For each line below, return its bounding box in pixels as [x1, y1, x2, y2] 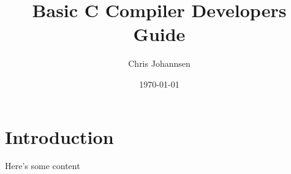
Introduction [5, 124, 114, 149]
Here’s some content [5, 159, 80, 172]
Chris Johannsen [128, 57, 191, 70]
